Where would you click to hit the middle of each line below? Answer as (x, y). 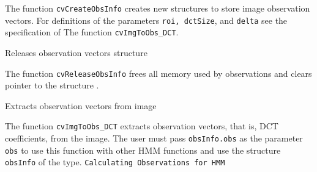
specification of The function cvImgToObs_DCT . (92, 32)
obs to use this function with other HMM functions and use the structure (143, 150)
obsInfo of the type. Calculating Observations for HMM (115, 162)
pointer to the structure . (52, 85)
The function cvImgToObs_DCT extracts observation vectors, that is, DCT (142, 126)
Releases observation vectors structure (76, 52)
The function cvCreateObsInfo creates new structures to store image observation (158, 8)
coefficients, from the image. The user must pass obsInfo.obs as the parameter (154, 138)
